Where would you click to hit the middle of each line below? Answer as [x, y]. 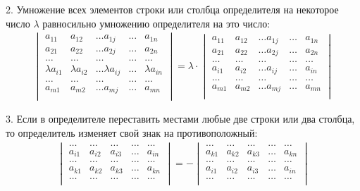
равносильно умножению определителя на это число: [156, 23]
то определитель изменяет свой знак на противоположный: [132, 133]
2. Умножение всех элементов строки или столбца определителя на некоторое [172, 9]
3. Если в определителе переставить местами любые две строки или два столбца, [180, 119]
